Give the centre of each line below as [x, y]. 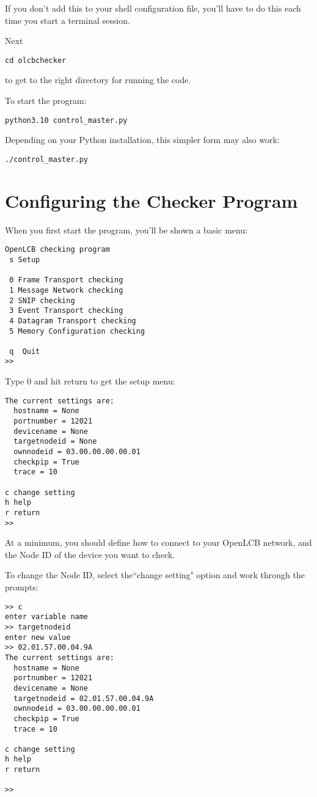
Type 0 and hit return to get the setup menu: [90, 381]
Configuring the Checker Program [151, 200]
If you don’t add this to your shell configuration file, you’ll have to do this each [153, 8]
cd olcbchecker [36, 60]
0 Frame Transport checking [66, 280]
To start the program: [46, 101]
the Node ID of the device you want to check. [90, 554]
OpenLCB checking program [57, 250]
